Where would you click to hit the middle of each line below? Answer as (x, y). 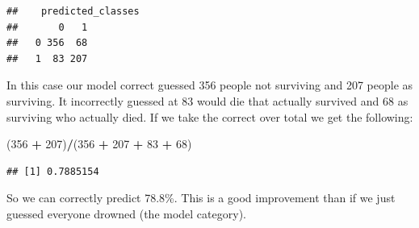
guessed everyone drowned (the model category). (126, 213)
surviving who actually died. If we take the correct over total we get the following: (210, 116)
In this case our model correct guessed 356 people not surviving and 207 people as (210, 85)
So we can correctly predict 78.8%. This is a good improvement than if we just (201, 198)
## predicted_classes (73, 11)
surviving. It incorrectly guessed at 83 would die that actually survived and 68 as (207, 100)
